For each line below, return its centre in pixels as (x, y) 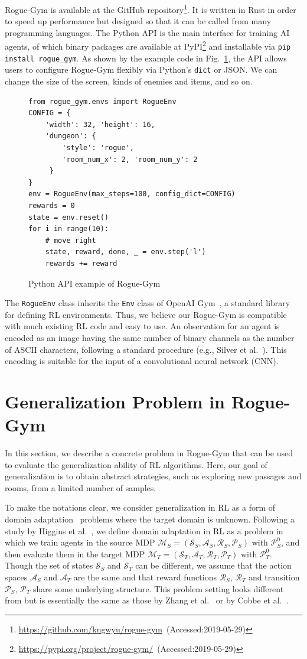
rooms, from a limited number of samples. (81, 487)
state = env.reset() (69, 217)
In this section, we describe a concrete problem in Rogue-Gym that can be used (149, 453)
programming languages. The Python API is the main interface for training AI (147, 32)
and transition (274, 577)
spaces (16, 577)
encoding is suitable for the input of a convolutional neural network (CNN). (142, 361)
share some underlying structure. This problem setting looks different (158, 588)
